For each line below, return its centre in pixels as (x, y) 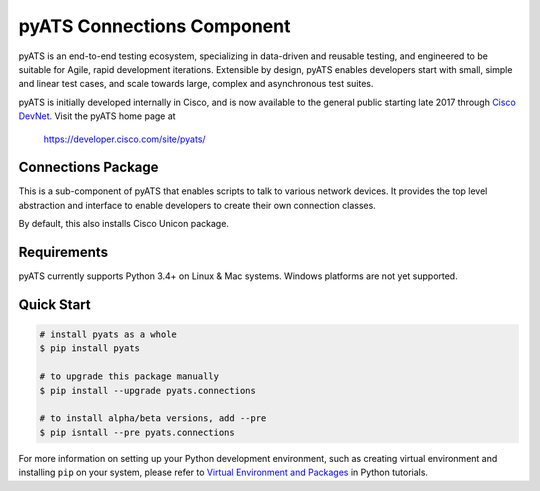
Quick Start (54, 304)
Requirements (63, 252)
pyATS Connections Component (154, 26)
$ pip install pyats (89, 348)
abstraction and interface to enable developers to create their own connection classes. (197, 205)
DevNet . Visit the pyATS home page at (97, 116)
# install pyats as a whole (108, 334)
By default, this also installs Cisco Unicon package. (124, 224)
